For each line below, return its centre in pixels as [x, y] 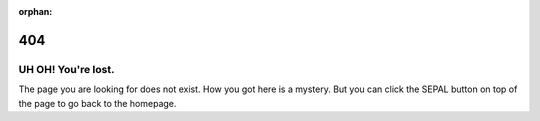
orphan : [35, 11]
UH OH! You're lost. [66, 69]
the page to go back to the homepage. [97, 103]
